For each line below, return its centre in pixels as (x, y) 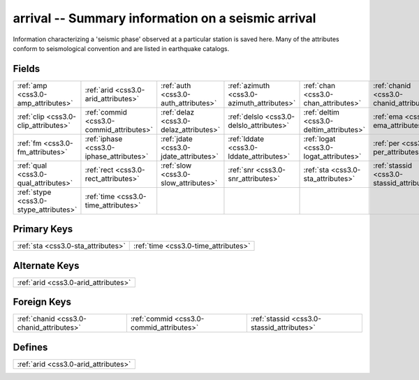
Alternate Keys (46, 265)
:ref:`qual (32, 166)
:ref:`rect (99, 170)
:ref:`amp (32, 85)
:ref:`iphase (104, 138)
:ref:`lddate (246, 138)
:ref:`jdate (177, 138)
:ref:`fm (29, 143)
